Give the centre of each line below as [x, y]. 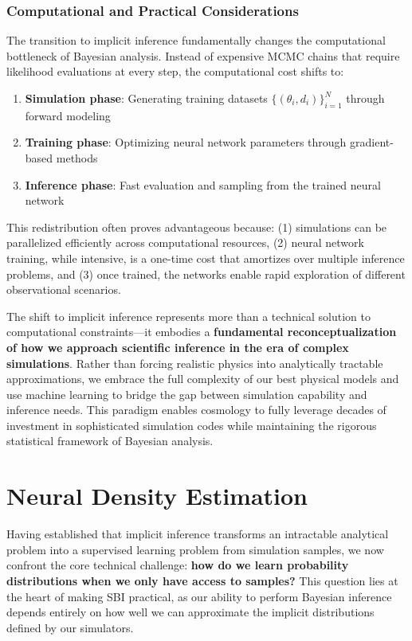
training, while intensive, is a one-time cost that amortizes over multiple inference [206, 258]
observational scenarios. [64, 289]
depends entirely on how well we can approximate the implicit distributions [190, 612]
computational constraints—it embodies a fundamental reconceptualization [202, 332]
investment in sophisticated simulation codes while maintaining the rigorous [192, 425]
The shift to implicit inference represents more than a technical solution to [189, 316]
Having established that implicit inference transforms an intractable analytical [198, 534]
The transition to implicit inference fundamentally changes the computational [196, 40]
